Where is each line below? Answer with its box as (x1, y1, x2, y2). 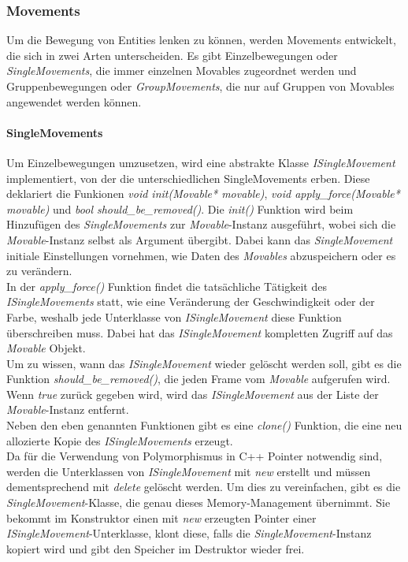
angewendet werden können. (6, 93, 142, 110)
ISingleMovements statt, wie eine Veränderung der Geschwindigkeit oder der (6, 293, 375, 310)
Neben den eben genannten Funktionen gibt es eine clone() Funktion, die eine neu (6, 417, 402, 434)
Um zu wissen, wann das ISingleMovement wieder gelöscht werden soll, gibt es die (6, 355, 402, 371)
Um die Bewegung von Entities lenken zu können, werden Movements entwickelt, (6, 32, 396, 48)
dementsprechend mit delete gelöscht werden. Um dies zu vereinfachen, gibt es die (6, 478, 401, 495)
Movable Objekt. (6, 340, 86, 356)
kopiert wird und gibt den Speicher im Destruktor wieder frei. (6, 540, 305, 556)
